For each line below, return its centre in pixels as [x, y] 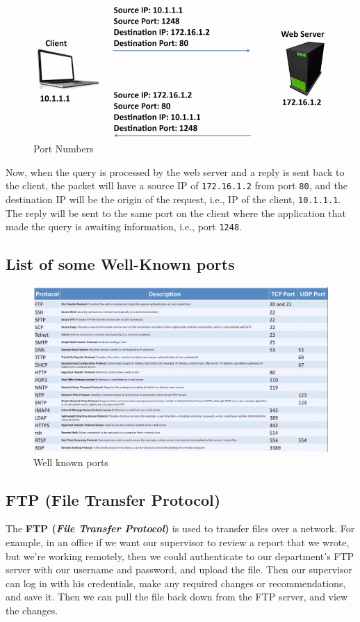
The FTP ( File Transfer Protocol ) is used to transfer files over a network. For [180, 528]
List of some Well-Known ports [120, 264]
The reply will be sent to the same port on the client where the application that [176, 213]
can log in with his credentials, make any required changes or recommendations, [176, 583]
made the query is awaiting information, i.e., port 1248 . [124, 226]
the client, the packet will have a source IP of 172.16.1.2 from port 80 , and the [177, 185]
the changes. [32, 611]
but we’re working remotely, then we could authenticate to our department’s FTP [180, 556]
